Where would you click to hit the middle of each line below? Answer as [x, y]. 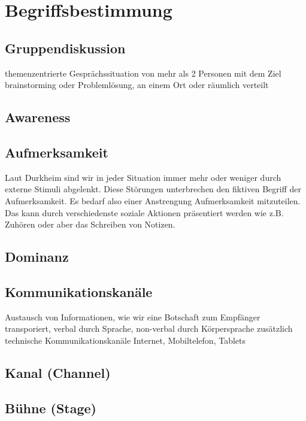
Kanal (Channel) [58, 372]
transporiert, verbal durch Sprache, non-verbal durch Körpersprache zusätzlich [149, 328]
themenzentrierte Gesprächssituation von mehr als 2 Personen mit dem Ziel [143, 73]
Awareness [38, 117]
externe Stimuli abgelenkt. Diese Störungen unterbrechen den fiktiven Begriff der [153, 189]
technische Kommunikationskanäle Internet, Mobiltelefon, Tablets [125, 340]
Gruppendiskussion [65, 48]
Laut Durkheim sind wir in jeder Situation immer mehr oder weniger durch [143, 177]
